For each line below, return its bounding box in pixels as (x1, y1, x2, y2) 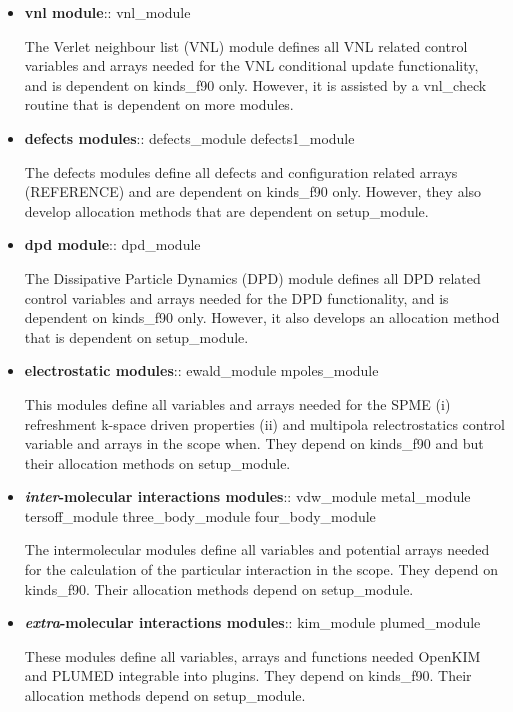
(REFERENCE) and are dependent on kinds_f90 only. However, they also (24, 181, 482, 202)
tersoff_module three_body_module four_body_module (24, 505, 376, 526)
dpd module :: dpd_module (24, 234, 201, 255)
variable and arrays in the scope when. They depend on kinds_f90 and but (24, 433, 484, 454)
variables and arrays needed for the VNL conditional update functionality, (24, 55, 479, 76)
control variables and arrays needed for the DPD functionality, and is (24, 287, 449, 308)
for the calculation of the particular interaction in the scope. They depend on (24, 559, 498, 580)
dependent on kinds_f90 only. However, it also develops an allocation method (24, 307, 500, 328)
